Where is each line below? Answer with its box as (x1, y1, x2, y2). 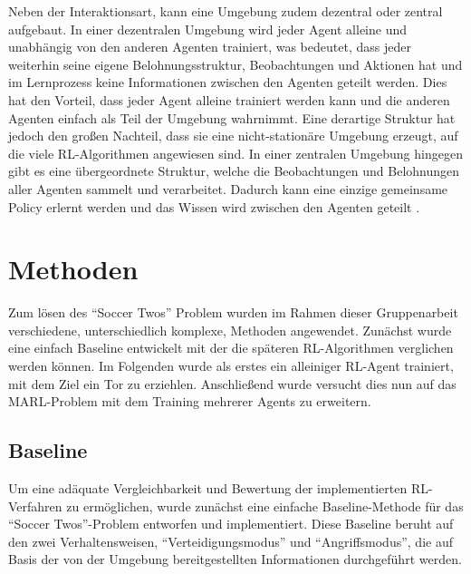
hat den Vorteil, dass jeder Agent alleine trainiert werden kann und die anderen (8, 90, 450, 109)
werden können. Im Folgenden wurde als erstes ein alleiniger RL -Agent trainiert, (8, 356, 454, 375)
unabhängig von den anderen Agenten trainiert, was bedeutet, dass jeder (8, 37, 411, 56)
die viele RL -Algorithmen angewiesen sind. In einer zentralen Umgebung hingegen (8, 143, 463, 162)
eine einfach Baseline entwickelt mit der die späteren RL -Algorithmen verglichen (8, 338, 454, 357)
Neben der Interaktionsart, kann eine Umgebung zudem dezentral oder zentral (8, 2, 443, 20)
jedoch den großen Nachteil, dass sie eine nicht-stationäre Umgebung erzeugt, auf (8, 126, 458, 145)
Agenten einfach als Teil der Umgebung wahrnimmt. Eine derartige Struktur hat (8, 108, 456, 127)
